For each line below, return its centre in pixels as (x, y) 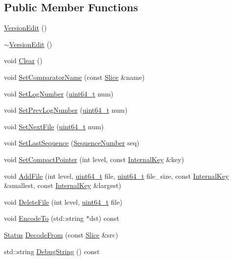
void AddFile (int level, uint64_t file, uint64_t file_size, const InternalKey (116, 176)
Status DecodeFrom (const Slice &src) (61, 234)
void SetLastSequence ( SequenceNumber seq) (72, 143)
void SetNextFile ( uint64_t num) (54, 126)
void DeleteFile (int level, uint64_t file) (63, 201)
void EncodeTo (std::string (44, 218)
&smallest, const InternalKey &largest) (63, 185)
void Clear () (23, 60)
